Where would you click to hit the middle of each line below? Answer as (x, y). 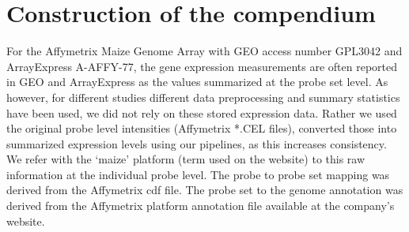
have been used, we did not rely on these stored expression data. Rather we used (202, 112)
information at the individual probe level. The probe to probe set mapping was (198, 174)
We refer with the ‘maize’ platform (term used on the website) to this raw (186, 159)
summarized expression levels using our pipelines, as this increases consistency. (197, 143)
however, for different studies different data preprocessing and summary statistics (203, 97)
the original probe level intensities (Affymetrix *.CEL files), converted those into (202, 128)
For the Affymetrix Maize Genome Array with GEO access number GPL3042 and (204, 51)
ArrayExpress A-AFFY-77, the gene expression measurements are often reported (202, 66)
